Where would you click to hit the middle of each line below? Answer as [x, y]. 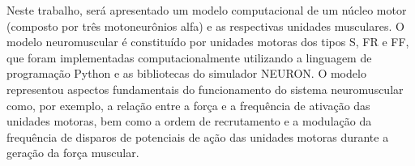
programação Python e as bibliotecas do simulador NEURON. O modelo [186, 73]
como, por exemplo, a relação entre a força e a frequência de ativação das [188, 105]
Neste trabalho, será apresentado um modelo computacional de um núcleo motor [207, 10]
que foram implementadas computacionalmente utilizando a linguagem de [189, 57]
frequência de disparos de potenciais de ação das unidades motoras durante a [198, 136]
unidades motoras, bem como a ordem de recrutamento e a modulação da [189, 121]
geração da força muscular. [73, 153]
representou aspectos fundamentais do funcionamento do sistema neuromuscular [205, 89]
